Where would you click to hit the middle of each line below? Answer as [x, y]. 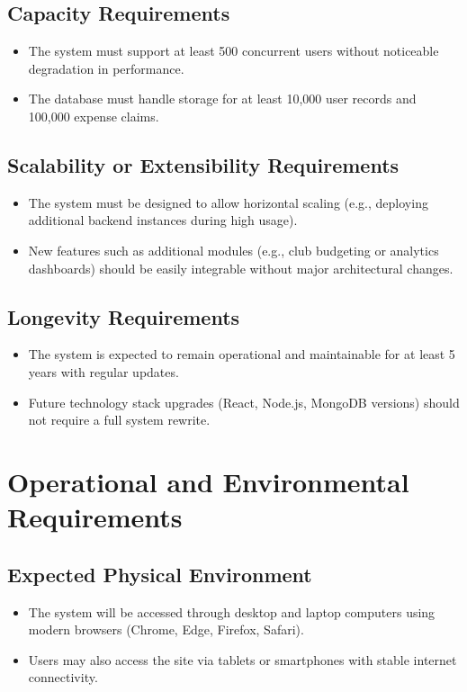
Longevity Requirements [124, 316]
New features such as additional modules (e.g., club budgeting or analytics [233, 250]
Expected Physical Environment [160, 574]
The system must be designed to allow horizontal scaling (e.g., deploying [228, 202]
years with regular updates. [103, 371]
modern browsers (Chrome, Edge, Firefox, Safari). [166, 629]
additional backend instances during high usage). [163, 220]
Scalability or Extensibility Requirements [203, 164]
